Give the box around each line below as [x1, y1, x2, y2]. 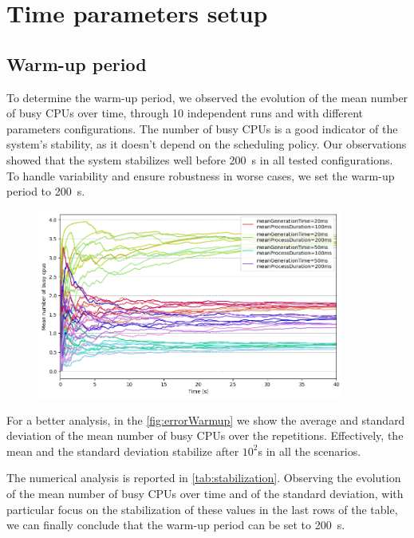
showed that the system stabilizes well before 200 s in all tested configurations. [6, 151, 393, 168]
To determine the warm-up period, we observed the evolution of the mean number [6, 89, 408, 105]
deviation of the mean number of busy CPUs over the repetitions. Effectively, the [6, 427, 404, 444]
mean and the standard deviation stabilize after [6, 442, 239, 459]
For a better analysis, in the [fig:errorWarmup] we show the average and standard [6, 411, 405, 428]
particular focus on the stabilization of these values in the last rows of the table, [6, 500, 398, 517]
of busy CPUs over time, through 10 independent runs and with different [6, 105, 364, 121]
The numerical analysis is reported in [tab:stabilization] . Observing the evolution [6, 469, 401, 486]
